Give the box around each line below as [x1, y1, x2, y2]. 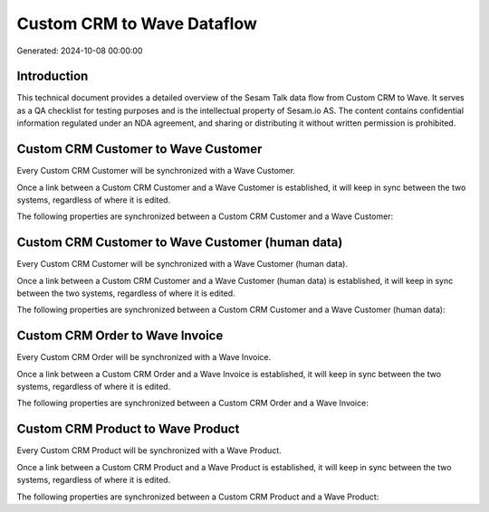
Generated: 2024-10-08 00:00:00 [16, 45, 143, 56]
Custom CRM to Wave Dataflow [16, 14, 258, 33]
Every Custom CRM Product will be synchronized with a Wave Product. [16, 445, 283, 456]
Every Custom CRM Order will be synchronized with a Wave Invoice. [16, 352, 272, 363]
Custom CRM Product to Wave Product [16, 422, 240, 437]
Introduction [16, 69, 89, 84]
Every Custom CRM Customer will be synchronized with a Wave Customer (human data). [16, 259, 349, 270]
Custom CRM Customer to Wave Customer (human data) [16, 235, 343, 251]
